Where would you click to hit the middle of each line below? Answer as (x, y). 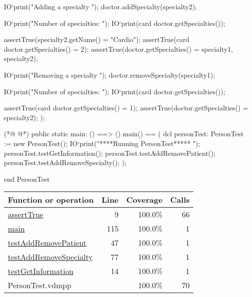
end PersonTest (27, 179)
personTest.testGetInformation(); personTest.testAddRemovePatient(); (110, 153)
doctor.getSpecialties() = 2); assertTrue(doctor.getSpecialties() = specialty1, (118, 49)
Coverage (144, 200)
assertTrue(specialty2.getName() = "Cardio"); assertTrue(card (97, 39)
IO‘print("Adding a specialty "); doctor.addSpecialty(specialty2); (100, 6)
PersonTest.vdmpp (40, 285)
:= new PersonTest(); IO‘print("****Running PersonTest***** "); (102, 143)
